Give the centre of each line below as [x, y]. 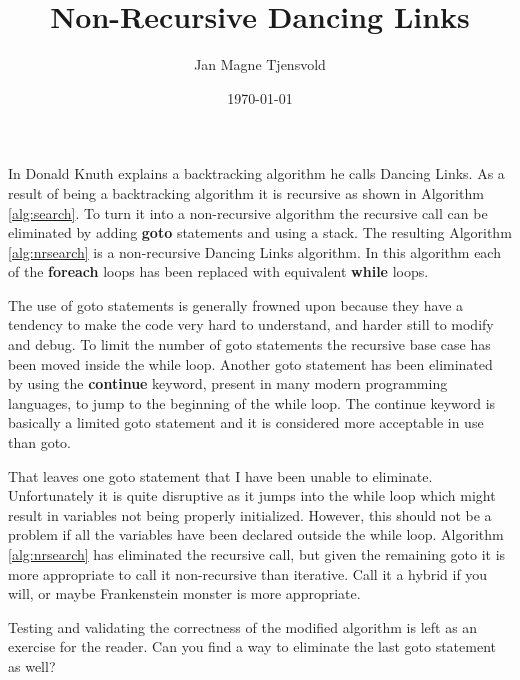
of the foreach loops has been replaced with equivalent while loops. [218, 271]
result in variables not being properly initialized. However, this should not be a [250, 514]
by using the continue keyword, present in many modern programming [228, 383]
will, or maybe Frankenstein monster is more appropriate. [184, 593]
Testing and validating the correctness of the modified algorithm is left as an [243, 626]
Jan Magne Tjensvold [260, 64]
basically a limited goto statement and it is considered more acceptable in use [246, 422]
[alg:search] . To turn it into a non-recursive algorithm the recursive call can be [248, 212]
